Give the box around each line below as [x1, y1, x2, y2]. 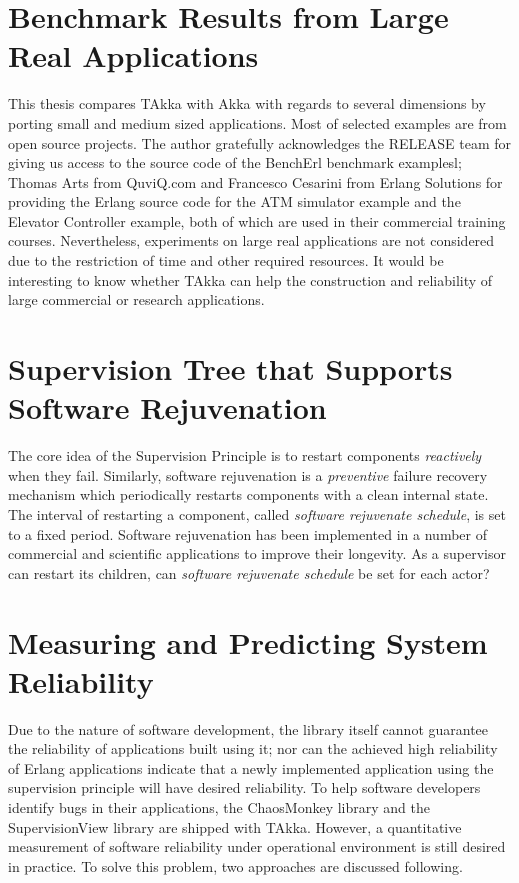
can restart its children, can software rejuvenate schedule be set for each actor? [8, 562, 490, 583]
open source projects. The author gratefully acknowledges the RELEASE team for [8, 132, 512, 153]
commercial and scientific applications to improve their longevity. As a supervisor [8, 543, 506, 564]
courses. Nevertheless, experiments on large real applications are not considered [8, 230, 495, 251]
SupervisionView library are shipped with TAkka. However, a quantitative [8, 816, 462, 837]
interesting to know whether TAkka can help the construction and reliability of [8, 269, 493, 290]
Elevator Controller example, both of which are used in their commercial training [8, 210, 506, 231]
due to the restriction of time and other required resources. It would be [8, 250, 444, 271]
